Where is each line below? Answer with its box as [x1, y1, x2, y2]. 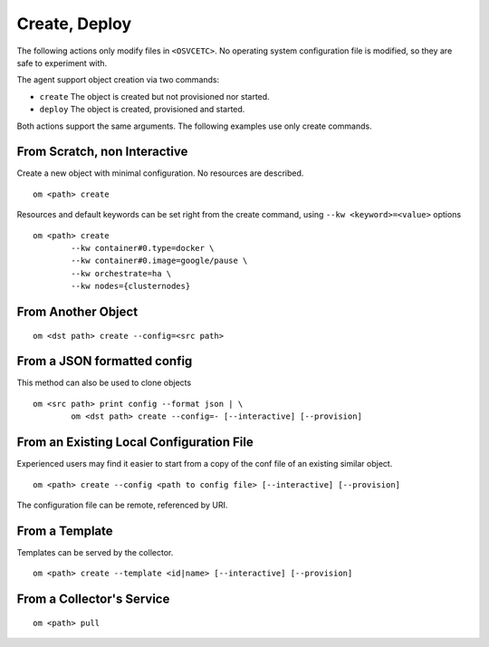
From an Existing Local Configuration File [16, 435, 254, 450]
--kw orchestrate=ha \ [71, 268, 172, 278]
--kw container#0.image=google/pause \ [71, 256, 248, 266]
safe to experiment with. [16, 57, 108, 68]
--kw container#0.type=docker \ [71, 243, 215, 253]
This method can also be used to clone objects [16, 377, 192, 389]
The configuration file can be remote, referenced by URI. [16, 499, 228, 510]
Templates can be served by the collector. [16, 546, 174, 557]
